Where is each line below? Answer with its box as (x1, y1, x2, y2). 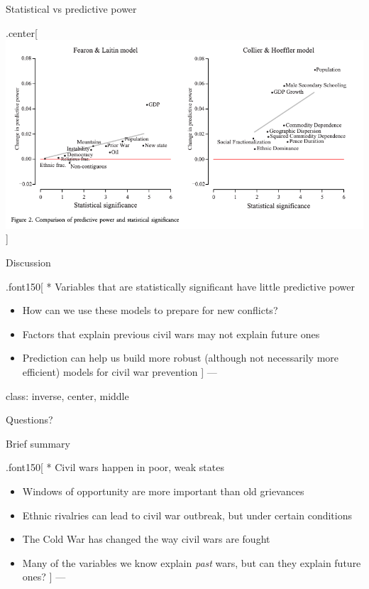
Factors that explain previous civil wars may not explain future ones (22, 326, 320, 341)
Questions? (6, 412, 53, 427)
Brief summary (6, 436, 70, 450)
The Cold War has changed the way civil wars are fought (22, 531, 270, 546)
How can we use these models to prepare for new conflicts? (22, 303, 278, 318)
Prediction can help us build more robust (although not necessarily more (22, 350, 339, 365)
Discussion (6, 254, 51, 269)
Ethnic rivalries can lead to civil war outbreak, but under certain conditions (22, 507, 352, 522)
